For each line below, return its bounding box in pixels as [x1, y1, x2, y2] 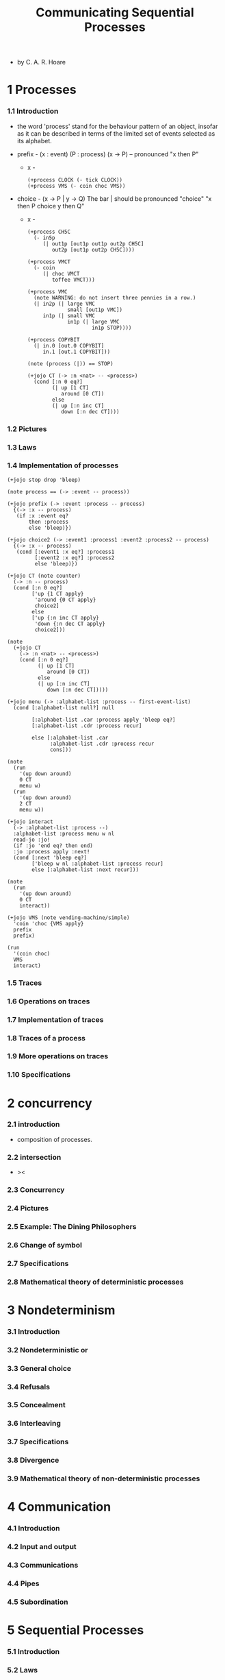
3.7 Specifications [7, 1437, 69, 1447]
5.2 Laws [7, 1665, 38, 1675]
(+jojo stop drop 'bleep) [7, 476, 81, 483]
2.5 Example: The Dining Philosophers [7, 1221, 137, 1231]
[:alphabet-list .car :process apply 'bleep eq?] [31, 716, 176, 723]
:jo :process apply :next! [13, 848, 90, 855]
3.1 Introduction [7, 1326, 60, 1336]
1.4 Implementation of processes [7, 461, 119, 470]
